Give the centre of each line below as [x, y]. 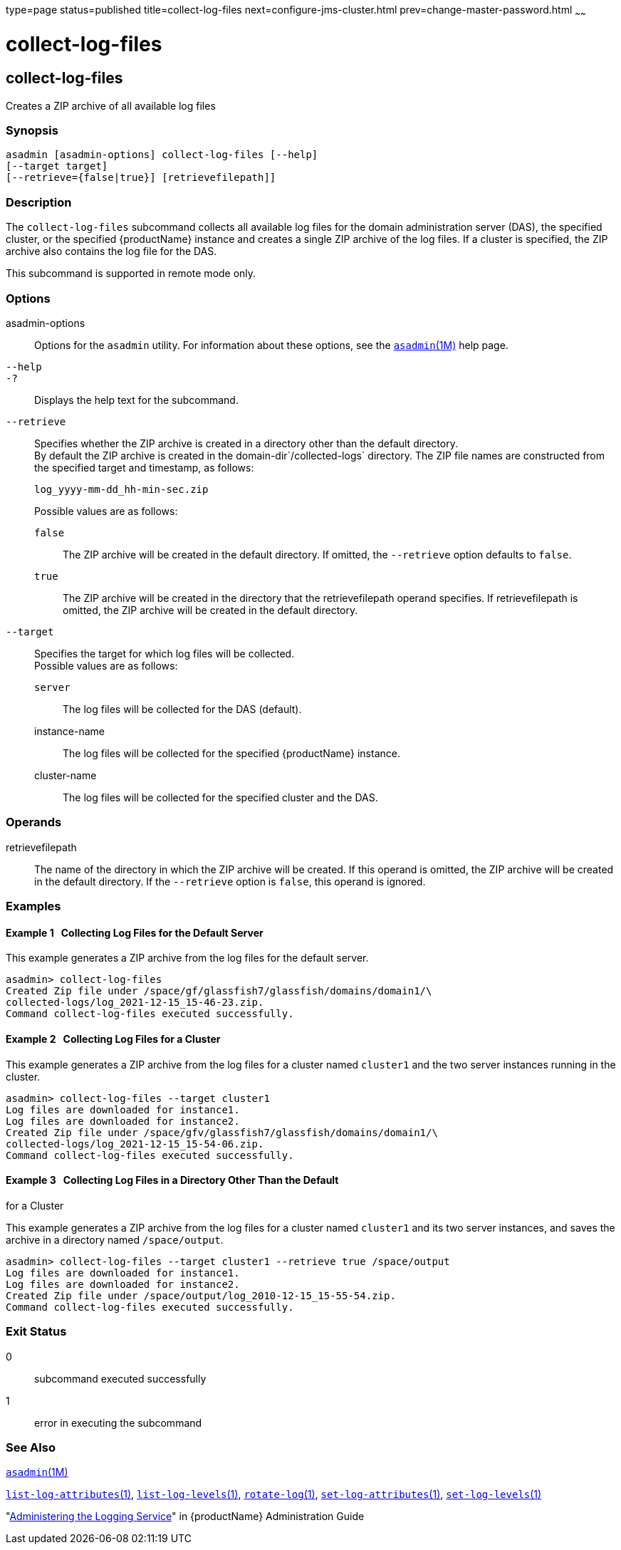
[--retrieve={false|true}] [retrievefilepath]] [141, 178]
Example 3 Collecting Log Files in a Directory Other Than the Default [172, 1180]
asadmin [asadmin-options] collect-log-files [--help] [162, 155]
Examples [33, 906]
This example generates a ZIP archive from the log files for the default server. [187, 958]
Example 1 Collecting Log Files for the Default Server [135, 932]
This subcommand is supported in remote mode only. [131, 274]
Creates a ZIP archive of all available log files [111, 105]
